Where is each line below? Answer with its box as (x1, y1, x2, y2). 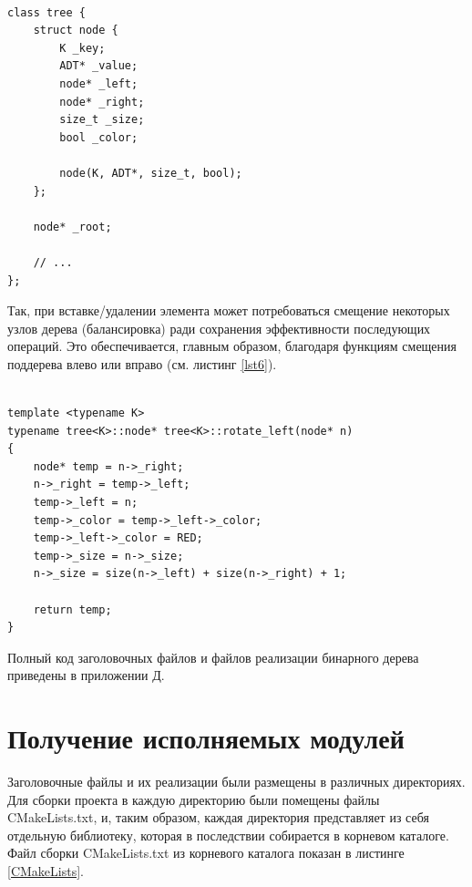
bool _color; (59, 130, 139, 144)
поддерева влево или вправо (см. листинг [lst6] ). (7, 354, 277, 373)
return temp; (33, 603, 112, 616)
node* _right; (59, 95, 145, 108)
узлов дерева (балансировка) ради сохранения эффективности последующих (7, 318, 431, 337)
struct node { (33, 24, 118, 37)
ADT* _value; (59, 59, 139, 73)
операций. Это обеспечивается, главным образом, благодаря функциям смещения (7, 336, 457, 356)
